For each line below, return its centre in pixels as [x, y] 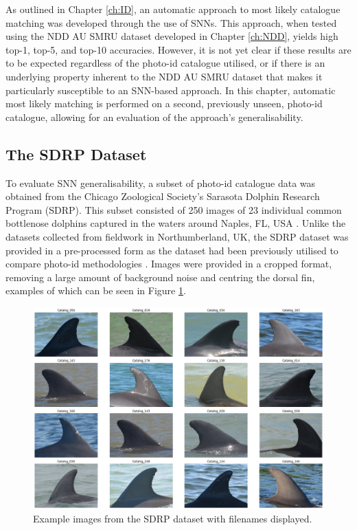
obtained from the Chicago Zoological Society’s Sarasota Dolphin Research [163, 196]
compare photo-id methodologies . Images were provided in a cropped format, [169, 264]
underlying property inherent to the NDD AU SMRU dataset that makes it [164, 76]
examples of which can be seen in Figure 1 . [96, 290]
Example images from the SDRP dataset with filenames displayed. [173, 519]
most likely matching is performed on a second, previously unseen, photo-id [164, 103]
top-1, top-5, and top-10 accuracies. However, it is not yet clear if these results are [178, 49]
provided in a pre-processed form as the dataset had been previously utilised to [172, 250]
